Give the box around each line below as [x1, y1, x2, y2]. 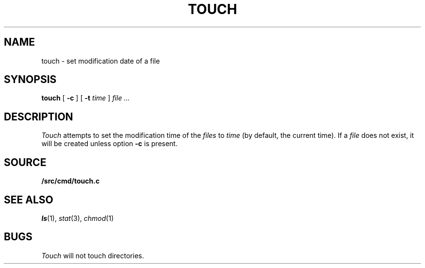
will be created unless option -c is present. [41, 139, 178, 148]
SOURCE [4, 156, 47, 168]
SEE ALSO [4, 193, 53, 206]
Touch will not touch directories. [41, 251, 144, 260]
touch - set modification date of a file [41, 56, 160, 65]
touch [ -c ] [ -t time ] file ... [41, 94, 130, 102]
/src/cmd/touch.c [41, 177, 100, 185]
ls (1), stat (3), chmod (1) [41, 214, 114, 222]
